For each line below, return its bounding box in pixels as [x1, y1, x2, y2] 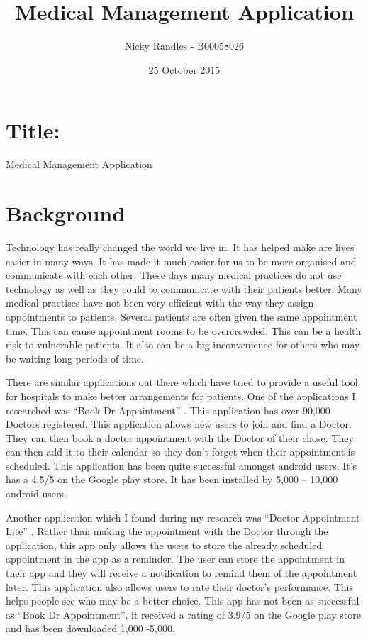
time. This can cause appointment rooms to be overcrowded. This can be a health [6, 323, 362, 338]
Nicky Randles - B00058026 [124, 38, 245, 53]
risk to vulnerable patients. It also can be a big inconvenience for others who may [6, 337, 360, 352]
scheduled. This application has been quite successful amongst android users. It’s [6, 458, 357, 473]
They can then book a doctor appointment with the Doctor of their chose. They [6, 430, 354, 445]
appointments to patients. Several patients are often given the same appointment [6, 309, 357, 324]
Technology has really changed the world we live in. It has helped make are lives [6, 239, 355, 254]
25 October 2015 [148, 62, 221, 77]
